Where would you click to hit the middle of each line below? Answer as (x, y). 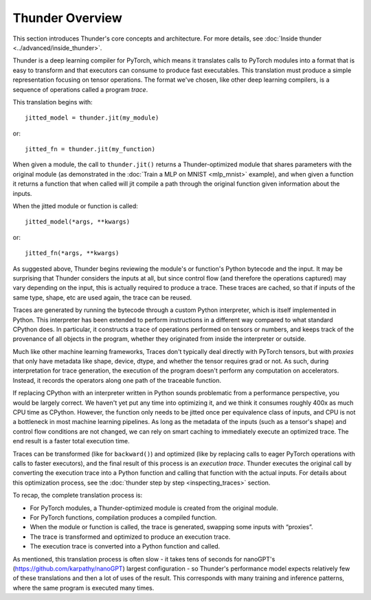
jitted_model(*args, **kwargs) (78, 222)
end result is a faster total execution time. (71, 441)
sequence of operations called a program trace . (80, 89)
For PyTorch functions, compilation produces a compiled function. (123, 517)
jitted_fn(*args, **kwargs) (72, 253)
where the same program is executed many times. (83, 588)
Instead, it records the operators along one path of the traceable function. (117, 380)
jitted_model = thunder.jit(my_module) (92, 118)
